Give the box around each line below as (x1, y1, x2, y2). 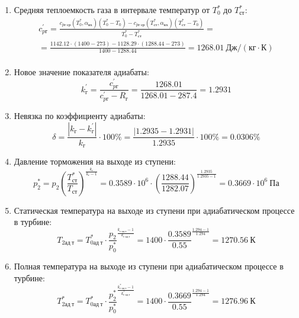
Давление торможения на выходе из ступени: (14, 155, 176, 167)
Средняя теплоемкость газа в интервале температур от (14, 4, 210, 15)
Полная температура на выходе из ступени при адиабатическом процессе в (14, 260, 284, 272)
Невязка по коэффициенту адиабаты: (14, 109, 146, 121)
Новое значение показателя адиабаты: (14, 66, 149, 78)
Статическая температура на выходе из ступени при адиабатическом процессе (14, 204, 295, 216)
